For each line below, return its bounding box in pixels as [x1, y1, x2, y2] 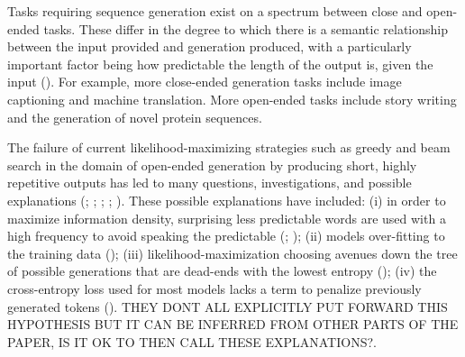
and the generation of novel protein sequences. [7, 107, 262, 126]
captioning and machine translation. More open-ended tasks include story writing [7, 89, 457, 108]
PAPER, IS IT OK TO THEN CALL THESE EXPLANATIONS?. [7, 332, 377, 351]
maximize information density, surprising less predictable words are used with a [7, 208, 446, 227]
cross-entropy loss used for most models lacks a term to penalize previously [7, 279, 422, 297]
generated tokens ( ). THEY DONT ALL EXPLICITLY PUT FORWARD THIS [7, 297, 448, 316]
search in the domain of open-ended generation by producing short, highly [7, 155, 417, 174]
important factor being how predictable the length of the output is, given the [7, 54, 433, 73]
